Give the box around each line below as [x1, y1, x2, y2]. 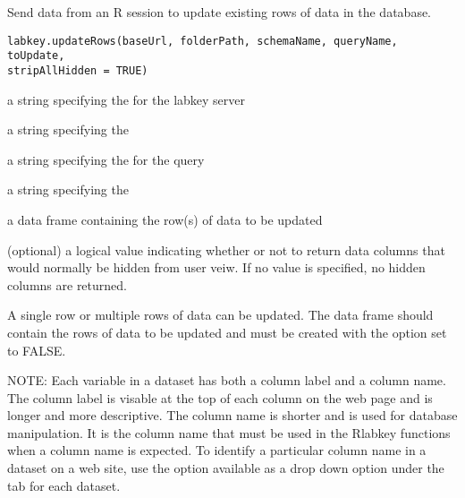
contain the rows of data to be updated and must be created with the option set [7, 322, 447, 341]
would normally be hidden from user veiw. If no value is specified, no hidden [7, 258, 426, 277]
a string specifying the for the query [7, 150, 205, 168]
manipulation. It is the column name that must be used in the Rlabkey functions [7, 423, 451, 442]
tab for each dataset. [7, 476, 121, 494]
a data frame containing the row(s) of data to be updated [7, 210, 323, 228]
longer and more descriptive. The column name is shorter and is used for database [7, 406, 458, 425]
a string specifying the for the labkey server [7, 90, 245, 108]
